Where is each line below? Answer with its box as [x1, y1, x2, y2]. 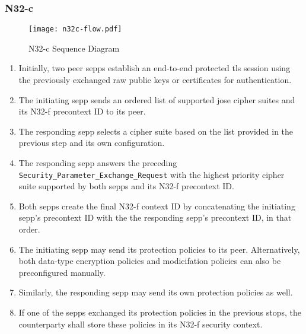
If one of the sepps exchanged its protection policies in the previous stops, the [18, 306, 302, 319]
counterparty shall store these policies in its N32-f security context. [18, 317, 263, 330]
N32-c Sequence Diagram [28, 42, 120, 54]
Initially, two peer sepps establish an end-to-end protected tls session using [18, 62, 291, 74]
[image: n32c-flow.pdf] [28, 25, 122, 34]
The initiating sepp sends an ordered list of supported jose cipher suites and [18, 93, 295, 106]
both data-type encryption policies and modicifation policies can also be [18, 255, 281, 267]
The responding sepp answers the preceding [18, 157, 177, 169]
